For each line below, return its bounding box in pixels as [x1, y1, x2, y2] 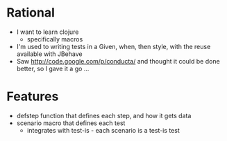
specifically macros [26, 35, 83, 43]
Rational [6, 5, 55, 21]
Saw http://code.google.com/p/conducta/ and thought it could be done [16, 57, 220, 65]
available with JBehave [16, 50, 83, 58]
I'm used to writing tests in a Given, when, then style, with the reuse [16, 42, 211, 50]
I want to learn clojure [16, 28, 79, 36]
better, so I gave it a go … [16, 64, 90, 73]
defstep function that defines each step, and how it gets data [16, 111, 192, 120]
